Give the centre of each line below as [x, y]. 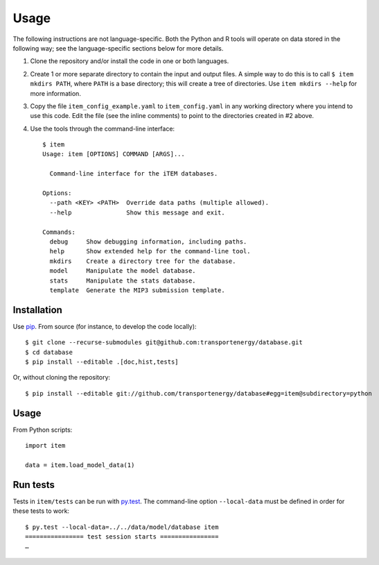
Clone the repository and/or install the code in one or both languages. [130, 61]
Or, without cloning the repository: [62, 378]
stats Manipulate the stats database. [123, 280]
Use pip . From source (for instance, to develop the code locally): [105, 326]
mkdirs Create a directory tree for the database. [143, 261]
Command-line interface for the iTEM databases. [134, 174]
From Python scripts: [43, 430]
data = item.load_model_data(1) [80, 465]
